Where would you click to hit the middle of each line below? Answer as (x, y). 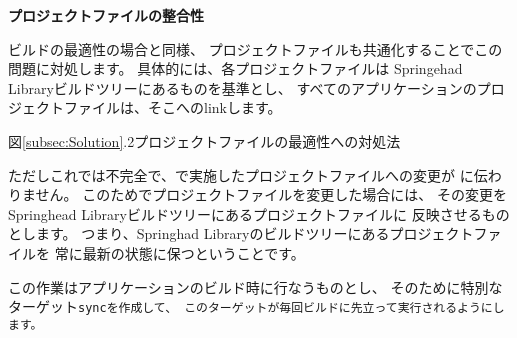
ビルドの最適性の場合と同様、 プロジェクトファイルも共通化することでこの (255, 48)
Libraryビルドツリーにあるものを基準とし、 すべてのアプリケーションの (242, 87)
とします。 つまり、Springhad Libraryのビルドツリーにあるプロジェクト (241, 233)
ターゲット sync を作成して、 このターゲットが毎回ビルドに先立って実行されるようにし (256, 306)
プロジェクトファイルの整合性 (106, 15)
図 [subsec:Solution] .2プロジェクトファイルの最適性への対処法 (204, 140)
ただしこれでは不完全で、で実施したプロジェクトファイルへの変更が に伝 (248, 174)
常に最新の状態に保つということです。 (179, 252)
